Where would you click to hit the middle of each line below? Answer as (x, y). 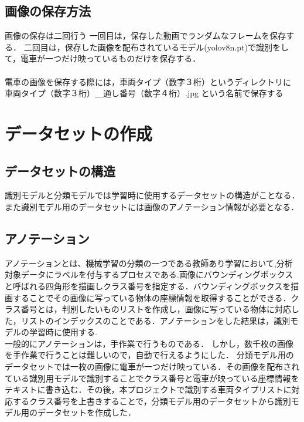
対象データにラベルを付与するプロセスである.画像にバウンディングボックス (149, 274)
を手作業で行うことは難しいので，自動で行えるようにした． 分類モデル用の (149, 355)
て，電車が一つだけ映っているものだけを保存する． (103, 58)
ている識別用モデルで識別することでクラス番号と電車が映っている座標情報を (152, 378)
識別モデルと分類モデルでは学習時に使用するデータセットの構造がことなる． (152, 195)
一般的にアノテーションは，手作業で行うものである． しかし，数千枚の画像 (149, 343)
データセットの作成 (79, 133)
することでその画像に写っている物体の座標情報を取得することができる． (152, 297)
